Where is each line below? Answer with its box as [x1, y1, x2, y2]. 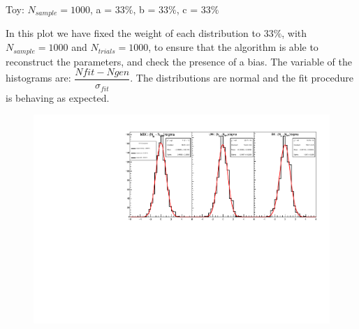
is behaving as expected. [6, 90, 110, 105]
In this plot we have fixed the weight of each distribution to [6, 26, 261, 40]
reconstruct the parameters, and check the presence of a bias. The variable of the [6, 54, 352, 68]
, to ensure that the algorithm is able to [148, 40, 318, 54]
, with [281, 26, 307, 40]
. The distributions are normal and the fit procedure [130, 70, 353, 85]
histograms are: [6, 70, 71, 85]
